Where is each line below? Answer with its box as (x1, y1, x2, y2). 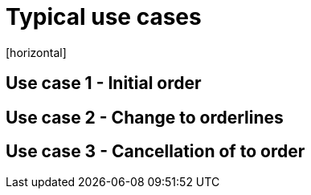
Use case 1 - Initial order (6, 73, 202, 94)
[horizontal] (6, 45, 67, 59)
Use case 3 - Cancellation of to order (6, 141, 305, 162)
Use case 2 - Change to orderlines (6, 107, 284, 128)
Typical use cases (6, 3, 202, 30)
